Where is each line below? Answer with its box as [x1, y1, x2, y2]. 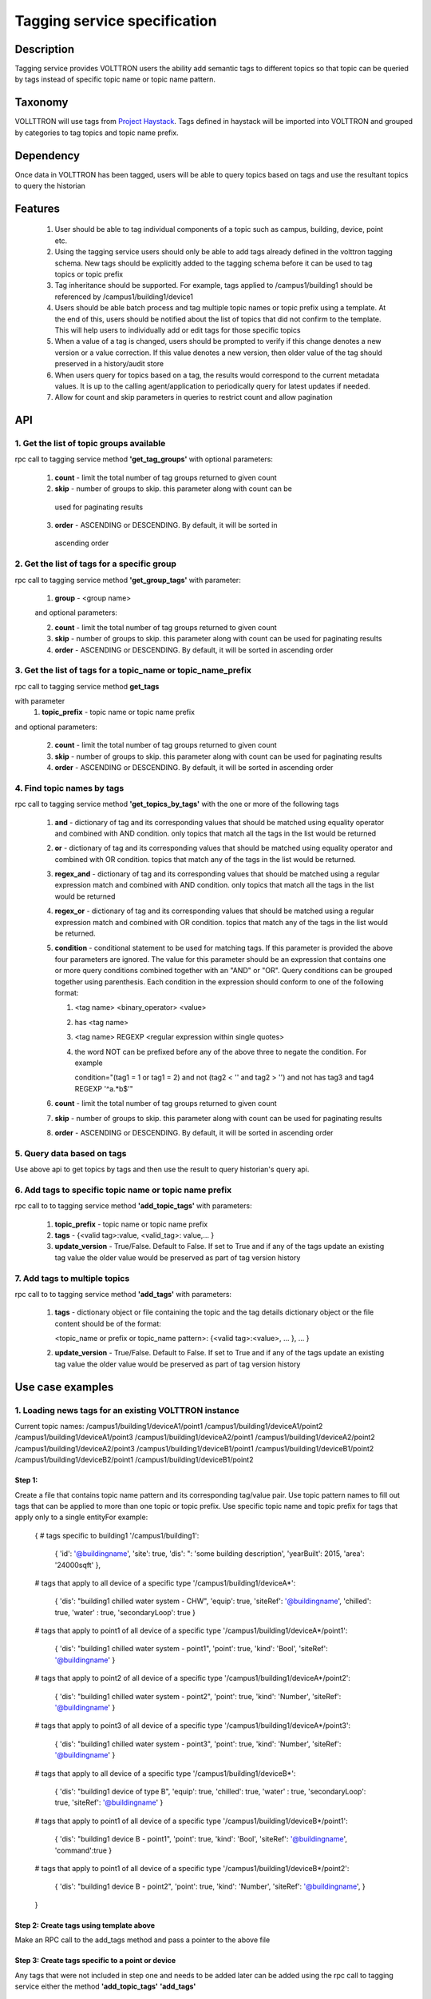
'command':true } [54, 1845, 113, 1855]
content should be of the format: [54, 1319, 161, 1328]
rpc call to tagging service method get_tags [14, 681, 160, 691]
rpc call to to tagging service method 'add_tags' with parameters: [14, 1289, 231, 1299]
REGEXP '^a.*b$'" [74, 1083, 133, 1093]
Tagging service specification [14, 12, 217, 30]
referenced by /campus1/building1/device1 [54, 292, 193, 301]
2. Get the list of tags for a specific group [14, 558, 177, 569]
